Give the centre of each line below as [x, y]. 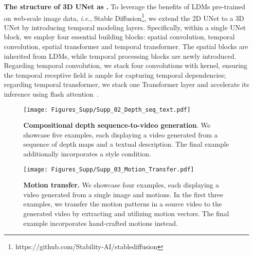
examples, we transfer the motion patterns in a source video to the [123, 204]
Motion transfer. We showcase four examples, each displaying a [121, 185]
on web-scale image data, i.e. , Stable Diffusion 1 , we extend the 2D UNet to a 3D [124, 17]
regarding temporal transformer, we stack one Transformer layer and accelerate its [126, 84]
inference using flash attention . [51, 94]
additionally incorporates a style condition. [87, 154]
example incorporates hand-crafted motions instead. [101, 223]
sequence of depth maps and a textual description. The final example [126, 144]
